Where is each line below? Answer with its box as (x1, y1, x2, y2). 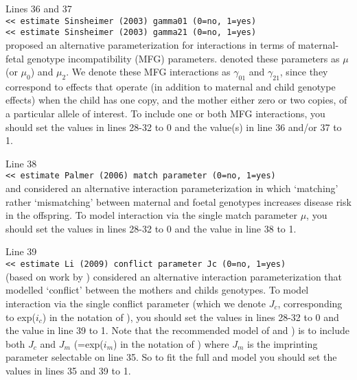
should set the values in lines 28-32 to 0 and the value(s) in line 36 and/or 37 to (5, 119, 342, 134)
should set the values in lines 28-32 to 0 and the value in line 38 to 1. (5, 221, 297, 235)
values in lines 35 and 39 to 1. (5, 363, 131, 377)
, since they (279, 64, 328, 79)
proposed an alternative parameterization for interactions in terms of (5, 37, 295, 51)
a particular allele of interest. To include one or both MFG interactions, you (5, 106, 325, 121)
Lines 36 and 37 (5, 1, 72, 15)
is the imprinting (246, 336, 318, 351)
